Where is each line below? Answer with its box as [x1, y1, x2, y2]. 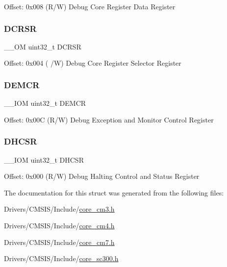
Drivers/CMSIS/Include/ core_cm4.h [4, 220, 115, 230]
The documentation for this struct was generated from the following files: [4, 187, 224, 197]
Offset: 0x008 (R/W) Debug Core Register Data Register [4, 1, 176, 11]
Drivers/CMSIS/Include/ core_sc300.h [4, 253, 119, 264]
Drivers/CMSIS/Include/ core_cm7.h [4, 237, 115, 247]
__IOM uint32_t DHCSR [4, 154, 84, 165]
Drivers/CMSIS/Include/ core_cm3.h [4, 204, 115, 214]
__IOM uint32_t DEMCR [4, 98, 86, 108]
